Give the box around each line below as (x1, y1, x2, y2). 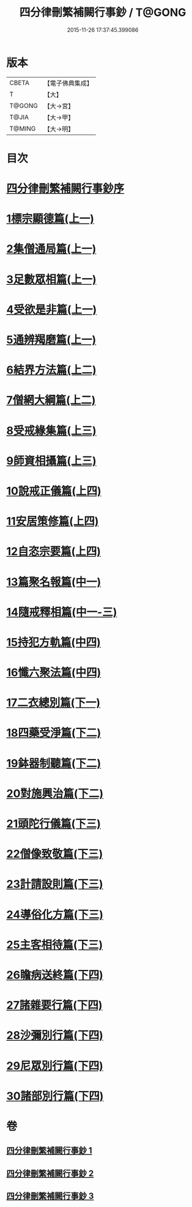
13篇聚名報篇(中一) (6, 575, 102, 589)
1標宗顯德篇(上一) (6, 212, 95, 226)
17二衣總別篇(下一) (6, 696, 101, 710)
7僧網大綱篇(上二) (6, 394, 96, 407)
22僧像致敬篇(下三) (6, 847, 103, 861)
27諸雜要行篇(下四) (6, 999, 103, 1012)
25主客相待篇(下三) (6, 937, 103, 952)
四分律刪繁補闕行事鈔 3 (6, 1191, 94, 1201)
